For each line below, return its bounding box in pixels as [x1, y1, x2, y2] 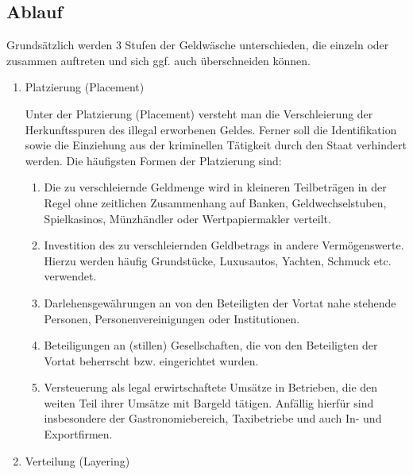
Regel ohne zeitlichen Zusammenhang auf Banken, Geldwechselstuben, [44, 194, 387, 210]
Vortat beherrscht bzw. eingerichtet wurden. [44, 352, 259, 369]
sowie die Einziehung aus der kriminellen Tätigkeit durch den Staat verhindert [25, 137, 407, 153]
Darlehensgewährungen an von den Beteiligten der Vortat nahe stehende [44, 294, 396, 311]
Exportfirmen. [44, 426, 113, 442]
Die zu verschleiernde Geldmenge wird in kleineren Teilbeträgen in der [44, 179, 387, 195]
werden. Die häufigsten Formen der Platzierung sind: [25, 152, 282, 168]
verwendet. [44, 268, 97, 284]
